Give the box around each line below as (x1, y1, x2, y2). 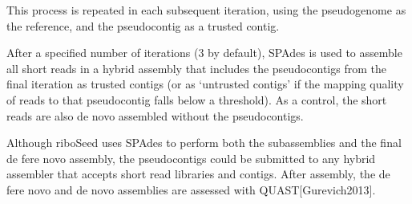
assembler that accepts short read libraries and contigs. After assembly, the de (6, 165, 390, 182)
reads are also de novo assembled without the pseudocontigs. (6, 107, 304, 124)
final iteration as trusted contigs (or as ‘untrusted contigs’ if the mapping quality (6, 75, 404, 92)
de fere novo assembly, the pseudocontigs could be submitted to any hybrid (6, 149, 376, 166)
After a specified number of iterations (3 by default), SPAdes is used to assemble (6, 44, 402, 61)
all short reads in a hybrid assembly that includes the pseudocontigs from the (6, 59, 386, 76)
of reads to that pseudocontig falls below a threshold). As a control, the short (6, 91, 387, 108)
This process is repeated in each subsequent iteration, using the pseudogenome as (6, 2, 406, 18)
